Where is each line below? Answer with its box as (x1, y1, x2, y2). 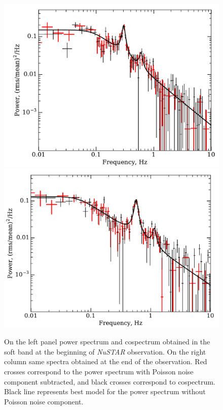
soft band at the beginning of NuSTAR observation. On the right (4, 346, 206, 357)
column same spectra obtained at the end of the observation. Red (4, 356, 207, 367)
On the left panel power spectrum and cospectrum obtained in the (4, 336, 210, 347)
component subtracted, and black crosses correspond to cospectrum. (4, 376, 215, 387)
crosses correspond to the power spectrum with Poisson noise (4, 366, 194, 376)
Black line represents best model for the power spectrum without (4, 386, 206, 397)
